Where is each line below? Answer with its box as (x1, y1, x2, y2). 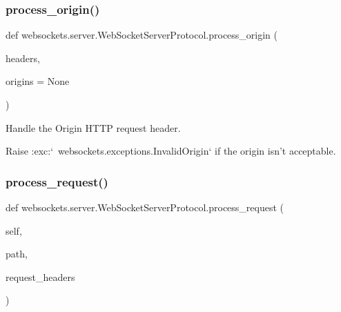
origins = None (6, 74, 70, 88)
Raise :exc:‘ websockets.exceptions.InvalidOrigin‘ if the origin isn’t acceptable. (6, 144, 336, 158)
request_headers (6, 269, 75, 284)
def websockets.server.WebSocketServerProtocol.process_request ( (6, 200, 284, 214)
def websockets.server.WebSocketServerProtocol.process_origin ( (6, 28, 278, 42)
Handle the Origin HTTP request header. (6, 120, 181, 135)
